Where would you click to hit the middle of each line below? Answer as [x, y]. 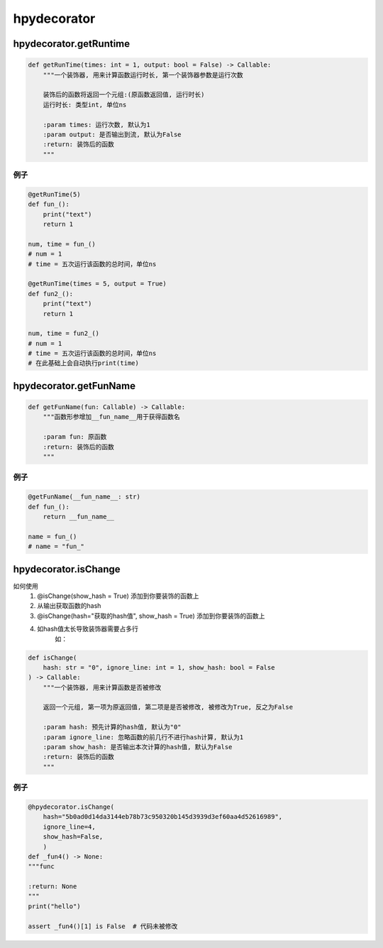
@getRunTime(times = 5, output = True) [97, 284]
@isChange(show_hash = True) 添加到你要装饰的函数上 [118, 596]
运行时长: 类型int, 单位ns [85, 104]
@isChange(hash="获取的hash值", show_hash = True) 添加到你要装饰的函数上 [151, 616]
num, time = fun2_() [63, 333]
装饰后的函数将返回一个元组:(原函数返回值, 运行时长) [124, 95]
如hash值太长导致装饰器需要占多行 [88, 629]
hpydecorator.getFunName [74, 386]
